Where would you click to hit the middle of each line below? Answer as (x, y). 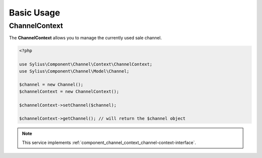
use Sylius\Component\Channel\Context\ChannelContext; (86, 64)
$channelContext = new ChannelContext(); (69, 91)
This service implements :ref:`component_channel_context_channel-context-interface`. (109, 142)
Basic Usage (34, 13)
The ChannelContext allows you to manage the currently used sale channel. (85, 38)
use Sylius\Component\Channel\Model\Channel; (74, 71)
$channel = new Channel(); (51, 85)
